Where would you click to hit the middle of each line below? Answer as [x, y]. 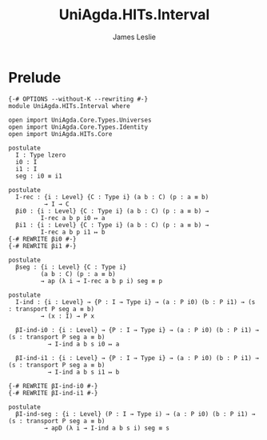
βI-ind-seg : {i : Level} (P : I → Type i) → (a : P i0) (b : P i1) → [135, 414]
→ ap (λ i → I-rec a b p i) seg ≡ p [101, 281]
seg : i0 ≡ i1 [39, 176]
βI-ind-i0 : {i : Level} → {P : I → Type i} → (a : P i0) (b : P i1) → [137, 330]
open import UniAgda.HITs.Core [60, 134]
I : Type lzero [41, 155]
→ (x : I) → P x [67, 316]
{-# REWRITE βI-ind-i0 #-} [53, 386]
